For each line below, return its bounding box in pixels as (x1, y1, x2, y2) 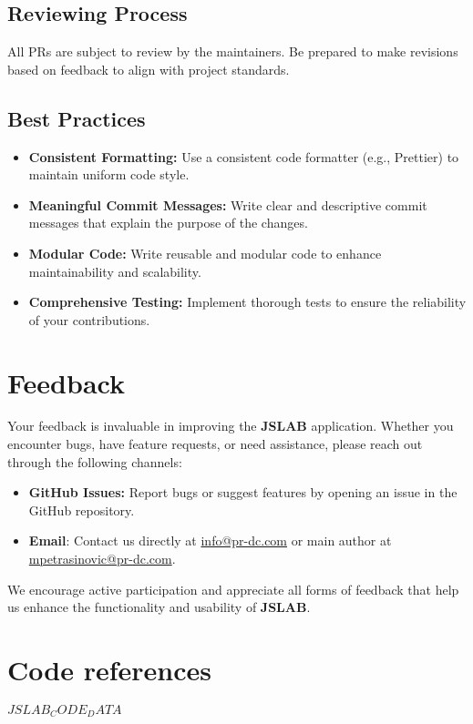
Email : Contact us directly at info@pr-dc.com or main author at (28, 531, 392, 550)
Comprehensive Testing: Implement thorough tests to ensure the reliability (28, 292, 467, 311)
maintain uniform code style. (28, 165, 190, 184)
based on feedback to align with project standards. (7, 59, 290, 78)
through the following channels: (7, 452, 182, 471)
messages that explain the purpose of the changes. (28, 213, 308, 232)
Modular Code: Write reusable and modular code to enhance (28, 243, 382, 262)
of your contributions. (28, 310, 150, 329)
